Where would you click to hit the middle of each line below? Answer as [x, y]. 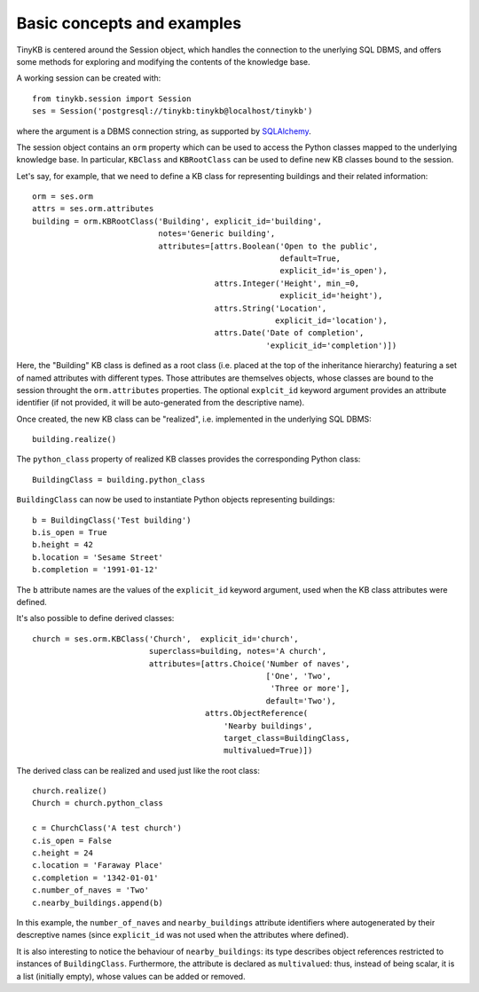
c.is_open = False [72, 840]
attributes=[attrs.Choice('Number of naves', [249, 664]
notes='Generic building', [217, 234]
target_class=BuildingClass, [287, 738]
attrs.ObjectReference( [256, 713]
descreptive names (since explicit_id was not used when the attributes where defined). [183, 935]
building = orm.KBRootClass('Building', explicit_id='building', [177, 221]
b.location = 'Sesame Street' [98, 557]
